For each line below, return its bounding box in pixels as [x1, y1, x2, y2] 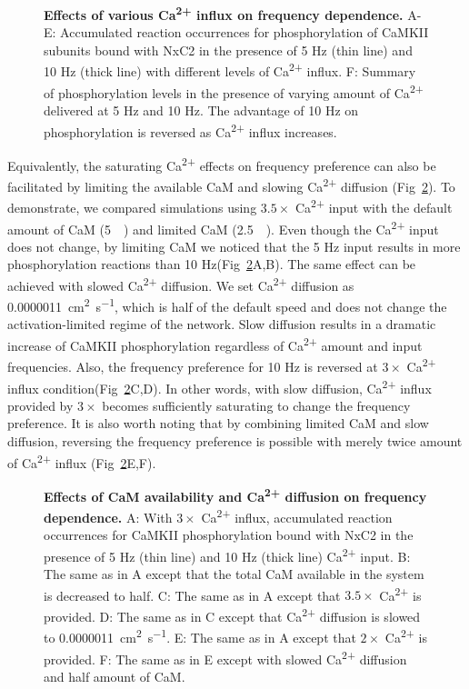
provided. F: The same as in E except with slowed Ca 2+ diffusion [44, 646, 407, 668]
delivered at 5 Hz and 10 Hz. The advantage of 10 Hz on [44, 100, 359, 119]
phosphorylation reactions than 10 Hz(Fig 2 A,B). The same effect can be [7, 255, 416, 274]
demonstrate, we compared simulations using [7, 197, 257, 216]
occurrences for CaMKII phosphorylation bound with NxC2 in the [44, 525, 414, 544]
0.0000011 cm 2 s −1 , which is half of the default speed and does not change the [7, 295, 447, 315]
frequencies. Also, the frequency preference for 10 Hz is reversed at [7, 356, 378, 375]
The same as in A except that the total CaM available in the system [44, 564, 424, 584]
